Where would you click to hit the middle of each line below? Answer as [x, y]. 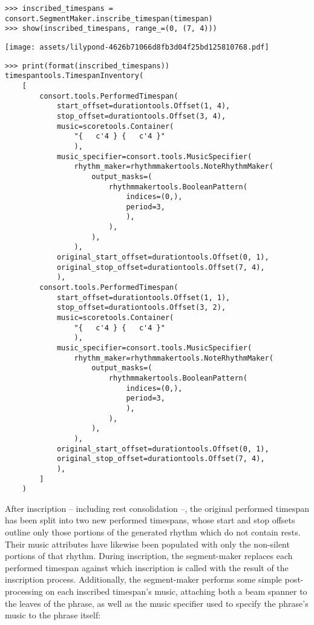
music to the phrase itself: [53, 615]
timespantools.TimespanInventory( [74, 76]
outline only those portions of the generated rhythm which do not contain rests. [153, 532]
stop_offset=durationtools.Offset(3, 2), [141, 308]
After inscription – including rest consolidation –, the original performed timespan [157, 508]
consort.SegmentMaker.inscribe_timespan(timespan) [109, 18]
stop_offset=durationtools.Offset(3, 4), [141, 116]
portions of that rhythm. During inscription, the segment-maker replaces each [149, 556]
